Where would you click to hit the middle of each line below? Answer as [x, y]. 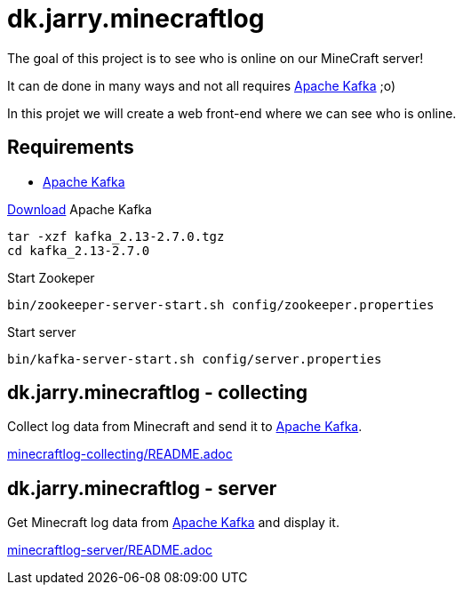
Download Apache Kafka [80, 209]
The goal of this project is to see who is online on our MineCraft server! [216, 58]
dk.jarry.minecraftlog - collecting [158, 393]
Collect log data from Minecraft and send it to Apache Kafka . [185, 427]
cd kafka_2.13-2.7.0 [79, 250]
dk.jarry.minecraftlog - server [142, 488]
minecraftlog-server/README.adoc [110, 550]
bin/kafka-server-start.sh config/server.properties [195, 359]
